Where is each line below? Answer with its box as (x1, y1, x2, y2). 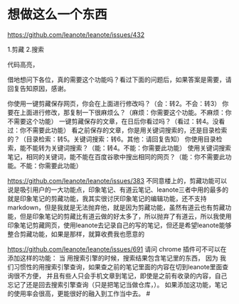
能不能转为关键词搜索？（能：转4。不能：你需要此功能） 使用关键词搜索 (19, 143, 231, 152)
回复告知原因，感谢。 (7, 84, 70, 92)
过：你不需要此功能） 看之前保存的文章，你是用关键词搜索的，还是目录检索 (7, 126, 228, 134)
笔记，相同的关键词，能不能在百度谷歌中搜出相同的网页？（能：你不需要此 (7, 152, 225, 161)
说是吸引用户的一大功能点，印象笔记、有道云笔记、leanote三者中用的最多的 (7, 185, 229, 194)
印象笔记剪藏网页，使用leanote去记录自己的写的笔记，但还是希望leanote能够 (7, 221, 232, 229)
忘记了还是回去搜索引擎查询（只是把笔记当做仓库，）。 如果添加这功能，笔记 (7, 280, 228, 288)
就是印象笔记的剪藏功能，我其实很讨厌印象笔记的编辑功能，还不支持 (7, 194, 207, 202)
